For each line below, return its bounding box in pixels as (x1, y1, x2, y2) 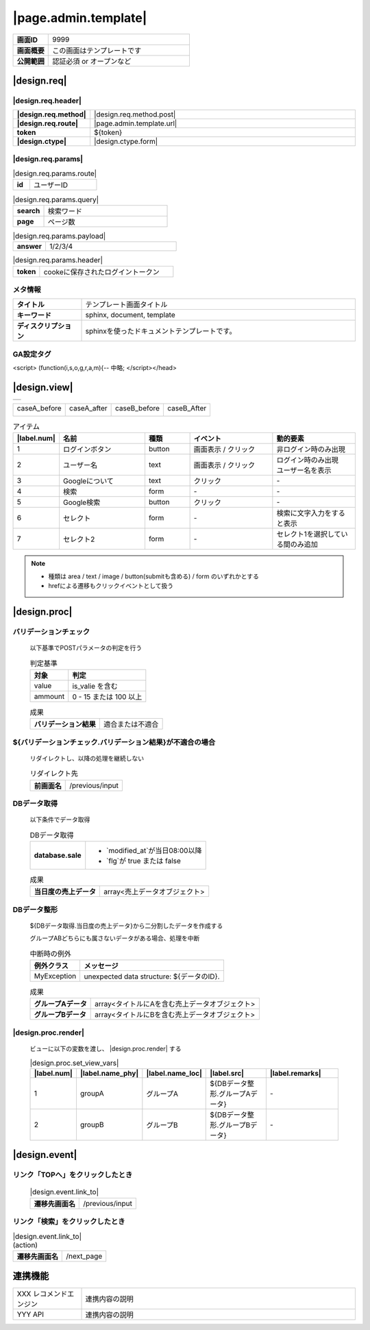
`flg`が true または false (106, 856, 182, 865)
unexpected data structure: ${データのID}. (84, 972, 220, 981)
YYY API (16, 1309, 45, 1319)
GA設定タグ (12, 349, 51, 359)
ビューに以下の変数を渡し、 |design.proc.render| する (29, 1044, 182, 1052)
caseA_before (16, 403, 62, 412)
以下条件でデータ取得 (29, 815, 90, 824)
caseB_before (114, 403, 160, 412)
